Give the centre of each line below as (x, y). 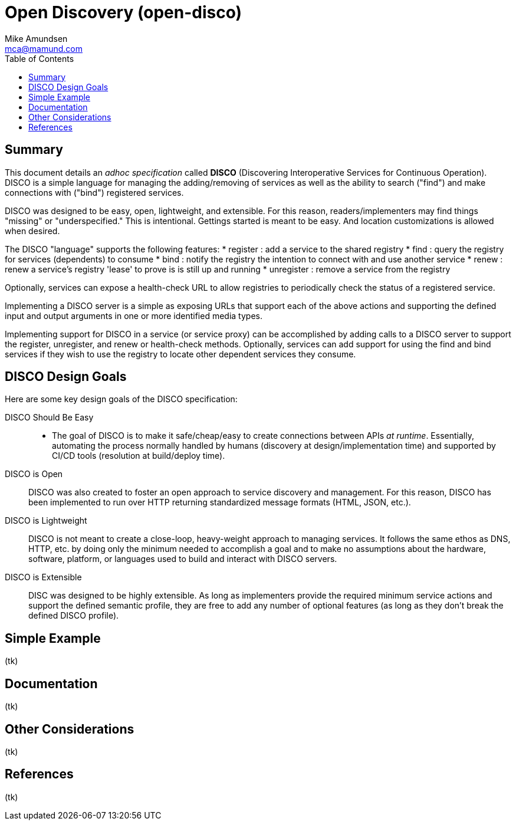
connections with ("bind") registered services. (94, 192)
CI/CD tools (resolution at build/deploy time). (139, 456)
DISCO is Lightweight (46, 521)
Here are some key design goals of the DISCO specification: (121, 399)
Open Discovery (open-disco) (124, 12)
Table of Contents (40, 58)
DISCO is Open (34, 474)
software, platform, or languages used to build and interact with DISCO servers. (183, 559)
